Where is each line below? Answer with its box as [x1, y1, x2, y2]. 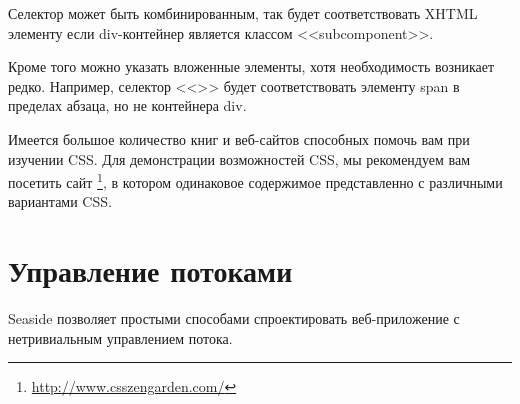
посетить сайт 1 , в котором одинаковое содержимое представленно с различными [8, 169, 503, 192]
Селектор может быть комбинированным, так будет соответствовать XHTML [8, 3, 478, 23]
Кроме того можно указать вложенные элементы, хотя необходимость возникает [8, 56, 495, 77]
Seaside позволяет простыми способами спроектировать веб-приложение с [8, 308, 460, 329]
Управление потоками [8, 250, 293, 291]
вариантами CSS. [8, 191, 112, 212]
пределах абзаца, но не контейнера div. [8, 95, 247, 116]
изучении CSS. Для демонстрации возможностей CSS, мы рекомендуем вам [8, 148, 471, 169]
